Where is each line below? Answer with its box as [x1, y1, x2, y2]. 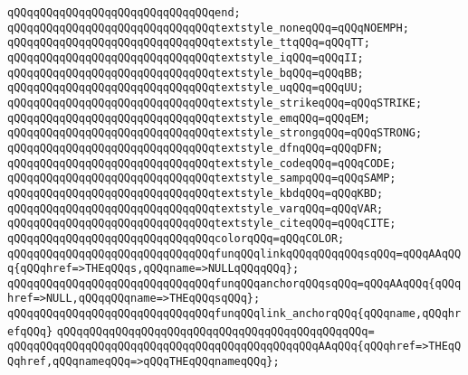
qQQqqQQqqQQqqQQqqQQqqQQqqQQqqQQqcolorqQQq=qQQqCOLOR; [7, 231, 345, 245]
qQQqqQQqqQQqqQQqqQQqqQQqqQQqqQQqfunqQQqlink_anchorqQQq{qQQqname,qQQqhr [7, 307, 462, 321]
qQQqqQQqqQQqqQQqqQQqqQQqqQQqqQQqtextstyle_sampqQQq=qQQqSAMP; [7, 172, 396, 185]
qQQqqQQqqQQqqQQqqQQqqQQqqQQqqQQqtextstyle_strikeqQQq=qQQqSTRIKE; [7, 96, 423, 109]
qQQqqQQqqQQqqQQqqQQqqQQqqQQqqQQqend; [7, 6, 241, 19]
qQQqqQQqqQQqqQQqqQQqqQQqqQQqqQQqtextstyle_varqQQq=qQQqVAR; [7, 202, 384, 215]
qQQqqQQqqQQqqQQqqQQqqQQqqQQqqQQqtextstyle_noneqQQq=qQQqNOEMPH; [7, 21, 409, 34]
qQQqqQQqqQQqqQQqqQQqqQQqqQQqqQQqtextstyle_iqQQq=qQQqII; [7, 51, 364, 64]
